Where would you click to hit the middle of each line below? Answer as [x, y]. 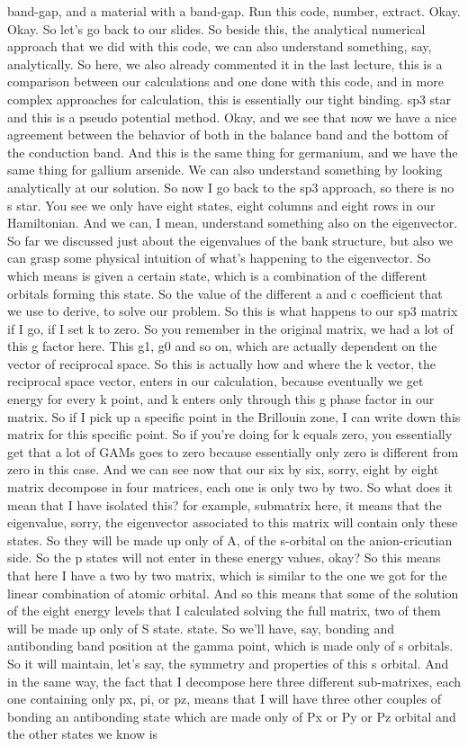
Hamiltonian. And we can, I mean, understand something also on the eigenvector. [233, 223]
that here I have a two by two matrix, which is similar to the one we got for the [227, 575]
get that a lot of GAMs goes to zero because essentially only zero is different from [233, 451]
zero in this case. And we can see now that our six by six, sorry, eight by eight [223, 469]
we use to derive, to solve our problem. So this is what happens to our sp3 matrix [233, 311]
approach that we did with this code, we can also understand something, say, [220, 46]
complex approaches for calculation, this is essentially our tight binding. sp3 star [229, 99]
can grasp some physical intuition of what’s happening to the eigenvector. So [219, 258]
